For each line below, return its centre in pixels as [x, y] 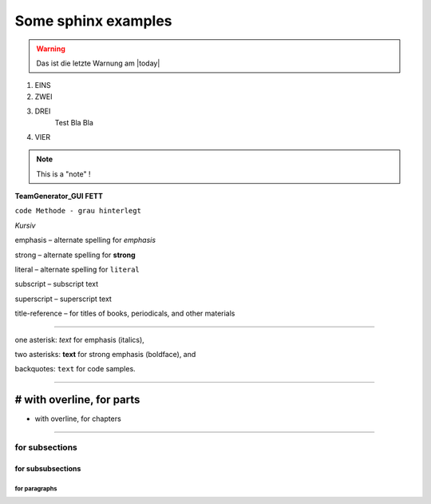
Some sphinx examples [93, 21]
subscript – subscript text [57, 284]
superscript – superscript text [63, 299]
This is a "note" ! [63, 174]
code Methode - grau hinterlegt [78, 211]
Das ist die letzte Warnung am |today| [98, 63]
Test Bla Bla [74, 122]
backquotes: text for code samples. [75, 369]
